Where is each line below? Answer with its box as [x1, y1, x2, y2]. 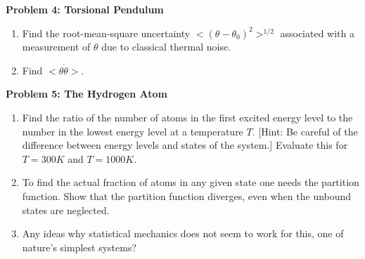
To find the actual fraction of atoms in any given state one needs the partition [22, 175, 359, 190]
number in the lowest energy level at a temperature [22, 124, 243, 138]
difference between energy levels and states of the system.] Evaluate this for [22, 138, 348, 152]
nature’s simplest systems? [22, 239, 137, 254]
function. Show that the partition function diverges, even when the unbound [22, 188, 352, 203]
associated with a [280, 25, 355, 40]
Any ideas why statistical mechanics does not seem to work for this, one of [22, 226, 344, 241]
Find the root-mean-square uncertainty [22, 25, 191, 40]
